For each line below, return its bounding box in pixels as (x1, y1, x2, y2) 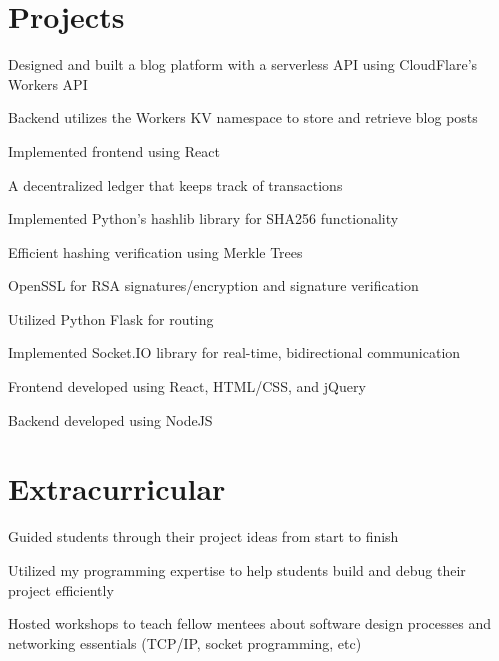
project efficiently (8, 579, 114, 600)
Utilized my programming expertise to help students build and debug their (8, 559, 466, 580)
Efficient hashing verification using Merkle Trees (8, 241, 303, 262)
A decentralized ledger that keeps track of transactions (8, 174, 343, 195)
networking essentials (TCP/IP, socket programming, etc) (8, 632, 362, 653)
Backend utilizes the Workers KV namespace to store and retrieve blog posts (8, 107, 478, 128)
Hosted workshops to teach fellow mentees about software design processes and (8, 613, 491, 634)
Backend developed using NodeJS (8, 409, 213, 430)
